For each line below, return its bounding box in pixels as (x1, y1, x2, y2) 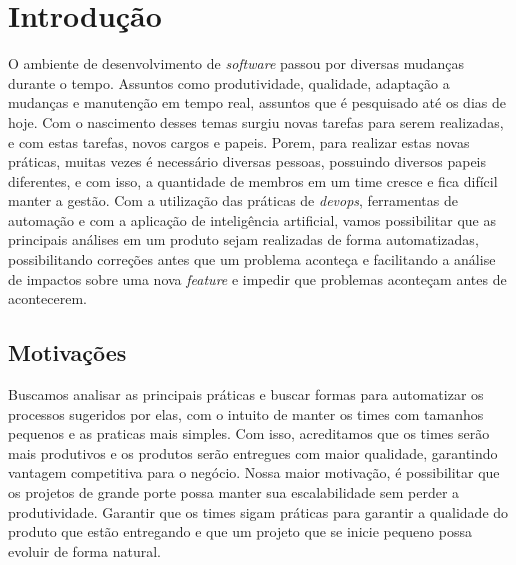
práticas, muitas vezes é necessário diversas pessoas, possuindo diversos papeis (8, 151, 487, 172)
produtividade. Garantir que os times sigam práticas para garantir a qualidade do (8, 501, 509, 522)
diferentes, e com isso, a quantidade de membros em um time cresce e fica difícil (8, 170, 498, 191)
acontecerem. (8, 288, 87, 309)
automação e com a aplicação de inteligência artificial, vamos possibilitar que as (8, 209, 497, 230)
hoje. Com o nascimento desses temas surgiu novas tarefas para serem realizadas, (8, 111, 504, 132)
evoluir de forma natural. (8, 540, 161, 561)
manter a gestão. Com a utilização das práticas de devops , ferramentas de (8, 190, 458, 211)
